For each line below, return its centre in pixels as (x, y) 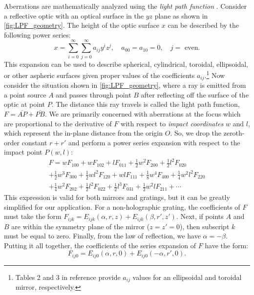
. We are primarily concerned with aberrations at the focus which (143, 113)
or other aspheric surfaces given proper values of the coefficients (99, 75)
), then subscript (205, 226)
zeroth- (234, 133)
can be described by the (203, 25)
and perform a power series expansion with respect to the (154, 142)
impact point (23, 152)
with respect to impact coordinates (172, 123)
